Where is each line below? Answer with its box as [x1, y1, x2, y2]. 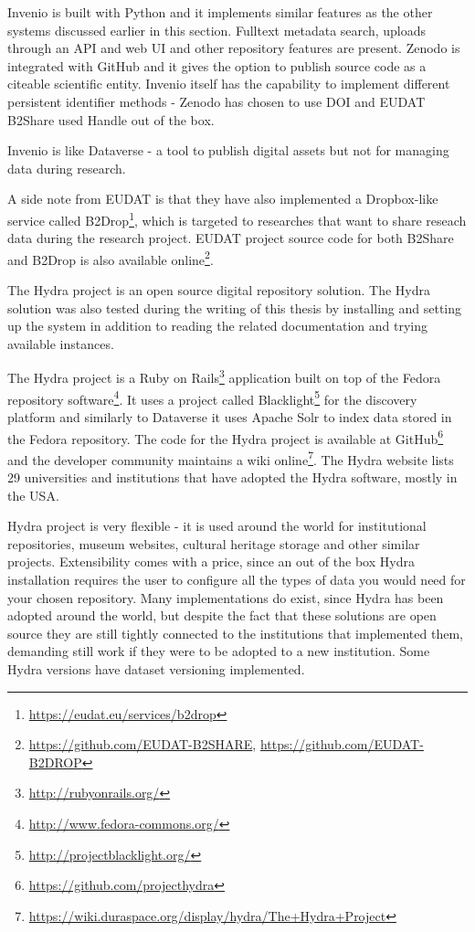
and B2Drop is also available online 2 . [7, 247, 214, 269]
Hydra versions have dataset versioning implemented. [7, 659, 305, 678]
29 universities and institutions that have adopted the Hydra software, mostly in [7, 468, 458, 486]
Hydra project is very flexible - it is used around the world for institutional [7, 516, 427, 535]
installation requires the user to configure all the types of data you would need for [7, 569, 466, 588]
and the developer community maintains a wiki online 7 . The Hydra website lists [7, 447, 454, 469]
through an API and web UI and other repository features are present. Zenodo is [7, 38, 460, 58]
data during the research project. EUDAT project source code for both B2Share [7, 228, 454, 248]
